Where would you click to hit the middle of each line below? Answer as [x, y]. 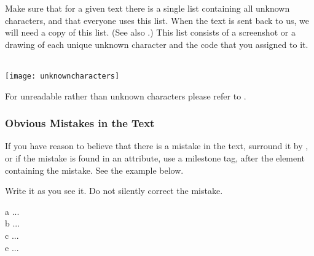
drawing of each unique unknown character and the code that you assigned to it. [157, 44]
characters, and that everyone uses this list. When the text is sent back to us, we [157, 20]
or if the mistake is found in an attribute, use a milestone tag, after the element [155, 158]
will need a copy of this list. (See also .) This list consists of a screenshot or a [150, 32]
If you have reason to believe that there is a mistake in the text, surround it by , [157, 146]
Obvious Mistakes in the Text [80, 123]
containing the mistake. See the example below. [94, 170]
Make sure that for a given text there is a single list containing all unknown [147, 8]
